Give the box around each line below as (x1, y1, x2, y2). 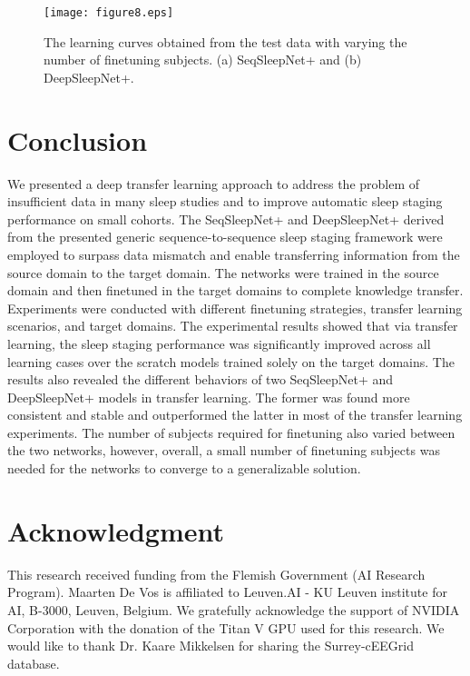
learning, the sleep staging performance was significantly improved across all (7, 333, 431, 353)
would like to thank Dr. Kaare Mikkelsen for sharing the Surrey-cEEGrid (7, 636, 414, 655)
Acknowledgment (7, 512, 224, 549)
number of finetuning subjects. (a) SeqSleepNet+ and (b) (44, 50, 362, 69)
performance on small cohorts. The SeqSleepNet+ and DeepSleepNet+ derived (7, 209, 445, 228)
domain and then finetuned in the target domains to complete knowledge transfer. (7, 281, 464, 300)
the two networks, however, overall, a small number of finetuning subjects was (7, 441, 440, 460)
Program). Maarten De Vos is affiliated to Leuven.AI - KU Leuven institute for (7, 582, 447, 601)
